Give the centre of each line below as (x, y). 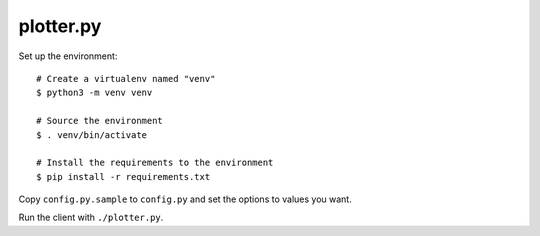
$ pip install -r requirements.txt (123, 176)
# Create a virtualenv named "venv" (126, 78)
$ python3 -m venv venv (94, 93)
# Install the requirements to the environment (155, 163)
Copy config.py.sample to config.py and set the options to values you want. (185, 199)
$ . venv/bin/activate (92, 134)
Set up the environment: (68, 56)
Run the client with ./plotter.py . (91, 217)
